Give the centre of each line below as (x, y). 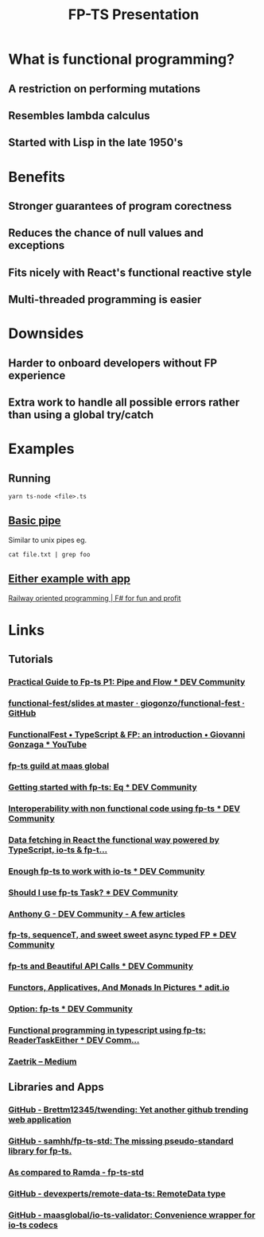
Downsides (46, 333)
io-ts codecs (33, 1225)
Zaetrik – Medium (43, 1061)
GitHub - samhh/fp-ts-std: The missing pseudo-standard (121, 1141)
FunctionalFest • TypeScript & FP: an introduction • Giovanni (127, 735)
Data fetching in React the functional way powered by (114, 840)
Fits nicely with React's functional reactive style (130, 272)
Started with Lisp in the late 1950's (96, 143)
